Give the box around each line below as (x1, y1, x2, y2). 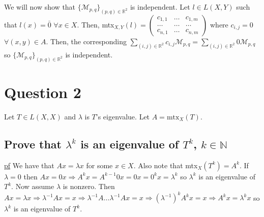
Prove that (4, 136, 62, 151)
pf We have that (4, 160, 54, 170)
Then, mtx (81, 19, 114, 29)
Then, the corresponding (50, 36, 127, 46)
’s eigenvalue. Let (96, 111, 150, 121)
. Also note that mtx (133, 160, 198, 170)
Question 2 (4, 81, 81, 102)
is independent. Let (130, 2, 190, 12)
